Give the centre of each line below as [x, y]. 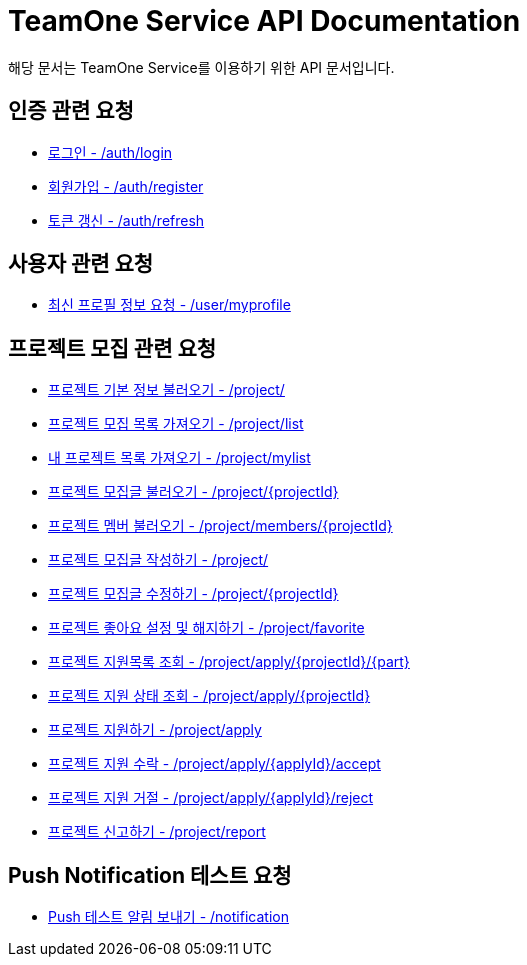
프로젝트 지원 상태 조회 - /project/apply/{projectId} [209, 696]
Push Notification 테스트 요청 [150, 875]
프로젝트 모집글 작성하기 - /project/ [158, 560]
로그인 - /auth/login [110, 152]
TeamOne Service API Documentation [264, 21]
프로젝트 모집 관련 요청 [112, 348]
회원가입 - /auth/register [126, 186]
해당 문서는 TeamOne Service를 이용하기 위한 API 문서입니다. [201, 67]
